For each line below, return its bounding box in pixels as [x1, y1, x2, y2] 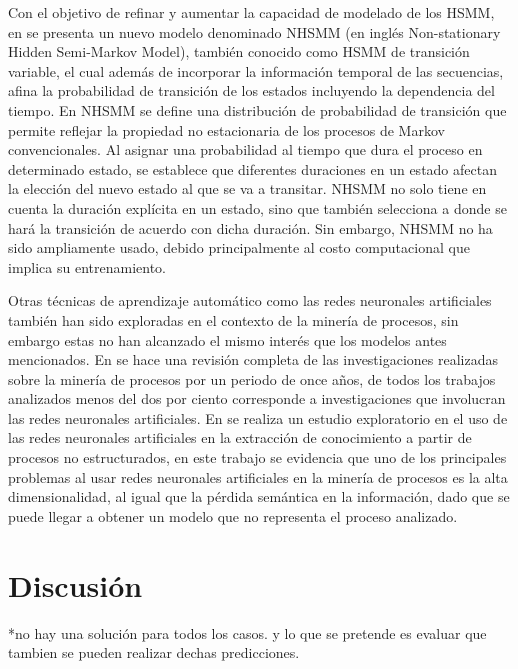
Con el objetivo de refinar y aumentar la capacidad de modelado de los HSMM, [8, 2, 495, 22]
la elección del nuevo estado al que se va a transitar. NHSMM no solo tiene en [8, 178, 487, 199]
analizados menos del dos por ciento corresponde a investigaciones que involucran [8, 388, 506, 409]
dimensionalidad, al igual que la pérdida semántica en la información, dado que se [8, 486, 510, 507]
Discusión [8, 564, 143, 605]
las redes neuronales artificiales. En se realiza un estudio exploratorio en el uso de [8, 407, 508, 428]
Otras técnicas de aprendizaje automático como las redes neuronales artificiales [8, 290, 492, 311]
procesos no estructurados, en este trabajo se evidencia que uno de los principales [8, 447, 507, 468]
